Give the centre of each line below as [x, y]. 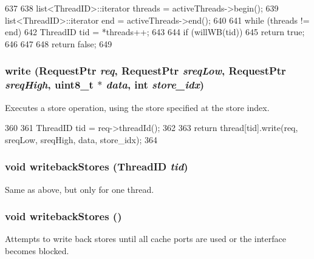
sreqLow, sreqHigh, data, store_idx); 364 [81, 139]
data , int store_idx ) [155, 85]
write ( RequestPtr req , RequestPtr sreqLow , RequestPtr [145, 71]
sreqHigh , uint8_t [49, 85]
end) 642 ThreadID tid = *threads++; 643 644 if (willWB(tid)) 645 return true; [155, 32]
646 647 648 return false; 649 [59, 43]
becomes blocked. [37, 250]
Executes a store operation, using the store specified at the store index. [137, 107]
